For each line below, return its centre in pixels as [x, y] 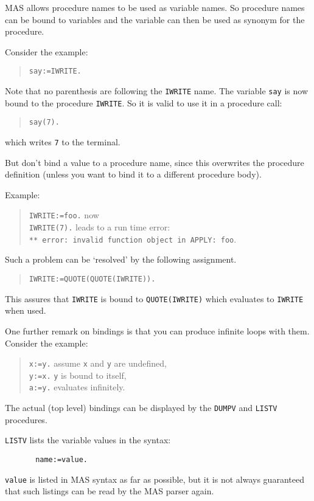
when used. [26, 310]
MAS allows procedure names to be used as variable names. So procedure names [155, 7]
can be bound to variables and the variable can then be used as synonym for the [155, 19]
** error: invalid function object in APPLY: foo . [133, 239]
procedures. [26, 419]
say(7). [44, 123]
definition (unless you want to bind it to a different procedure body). [133, 174]
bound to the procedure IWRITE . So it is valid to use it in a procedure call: [144, 102]
